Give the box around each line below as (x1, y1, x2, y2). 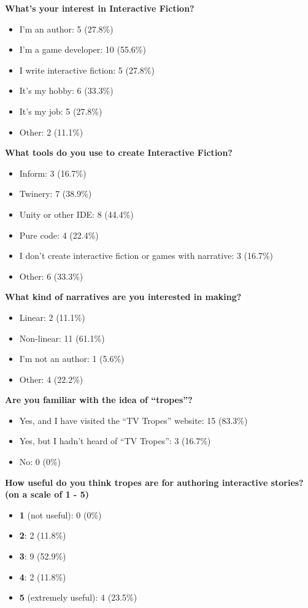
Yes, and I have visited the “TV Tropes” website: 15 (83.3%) (19, 414, 248, 426)
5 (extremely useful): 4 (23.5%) (19, 591, 137, 604)
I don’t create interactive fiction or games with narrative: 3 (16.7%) (19, 249, 274, 262)
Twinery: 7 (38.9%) (19, 187, 92, 200)
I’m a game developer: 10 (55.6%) (19, 43, 146, 56)
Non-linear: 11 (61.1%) (19, 331, 105, 344)
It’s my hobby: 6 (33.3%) (19, 84, 114, 97)
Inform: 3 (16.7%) (19, 166, 87, 179)
